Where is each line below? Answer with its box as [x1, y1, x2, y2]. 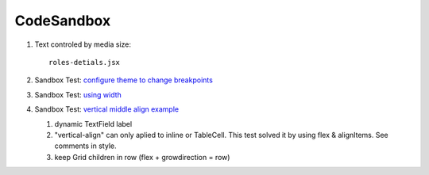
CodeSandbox [14, 12, 111, 29]
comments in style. [54, 141, 117, 150]
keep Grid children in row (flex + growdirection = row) [54, 152, 230, 162]
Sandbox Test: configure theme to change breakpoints [34, 75, 214, 85]
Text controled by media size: [34, 40, 131, 49]
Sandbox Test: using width [34, 89, 122, 99]
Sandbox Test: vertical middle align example [34, 105, 179, 114]
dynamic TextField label [54, 119, 133, 128]
